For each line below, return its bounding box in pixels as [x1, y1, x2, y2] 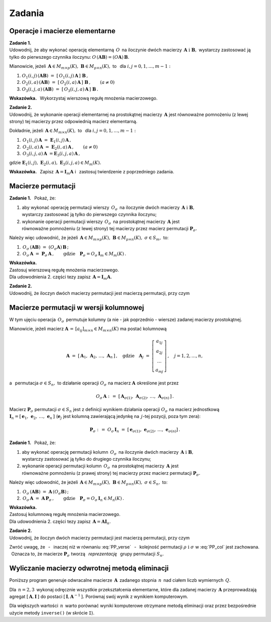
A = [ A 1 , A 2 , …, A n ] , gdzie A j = [66, 353, 150, 360]
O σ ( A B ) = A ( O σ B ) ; [23, 489, 69, 496]
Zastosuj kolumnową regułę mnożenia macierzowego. [9, 511, 120, 517]
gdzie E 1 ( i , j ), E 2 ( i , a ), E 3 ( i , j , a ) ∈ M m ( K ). [9, 160, 101, 167]
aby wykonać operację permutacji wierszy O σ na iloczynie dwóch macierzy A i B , [22, 204, 195, 212]
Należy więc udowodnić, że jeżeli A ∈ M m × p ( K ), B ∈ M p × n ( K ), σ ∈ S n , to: [9, 479, 168, 486]
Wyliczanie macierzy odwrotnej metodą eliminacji [9, 564, 169, 573]
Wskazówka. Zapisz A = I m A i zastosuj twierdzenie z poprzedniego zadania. [9, 169, 175, 176]
